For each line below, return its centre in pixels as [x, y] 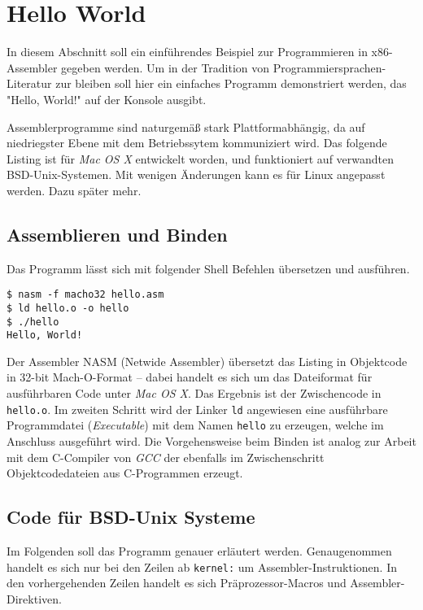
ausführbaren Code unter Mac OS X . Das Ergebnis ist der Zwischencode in [194, 393]
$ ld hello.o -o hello [68, 308]
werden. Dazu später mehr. [74, 190]
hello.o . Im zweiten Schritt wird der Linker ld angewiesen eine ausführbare [197, 409]
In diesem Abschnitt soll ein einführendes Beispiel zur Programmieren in [187, 52]
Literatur [29, 83]
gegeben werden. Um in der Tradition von [166, 67]
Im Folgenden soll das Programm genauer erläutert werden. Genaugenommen [199, 550]
